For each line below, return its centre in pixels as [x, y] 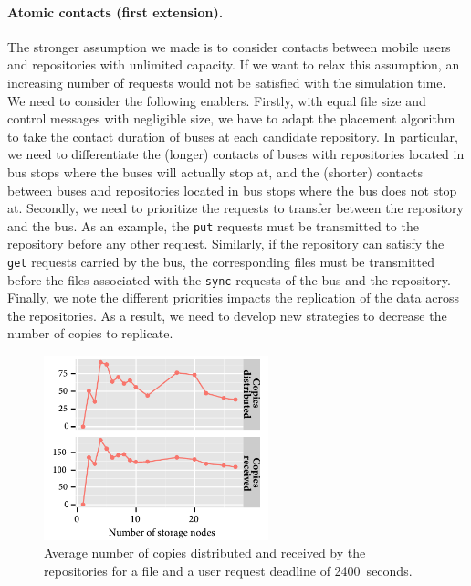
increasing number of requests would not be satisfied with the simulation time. [227, 82]
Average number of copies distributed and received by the [205, 553]
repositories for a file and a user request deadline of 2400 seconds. [228, 571]
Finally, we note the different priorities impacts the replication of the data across [233, 298]
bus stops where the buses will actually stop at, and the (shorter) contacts [215, 171]
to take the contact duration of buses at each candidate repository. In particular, [233, 136]
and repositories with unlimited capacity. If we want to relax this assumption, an [234, 64]
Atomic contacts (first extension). [115, 11]
